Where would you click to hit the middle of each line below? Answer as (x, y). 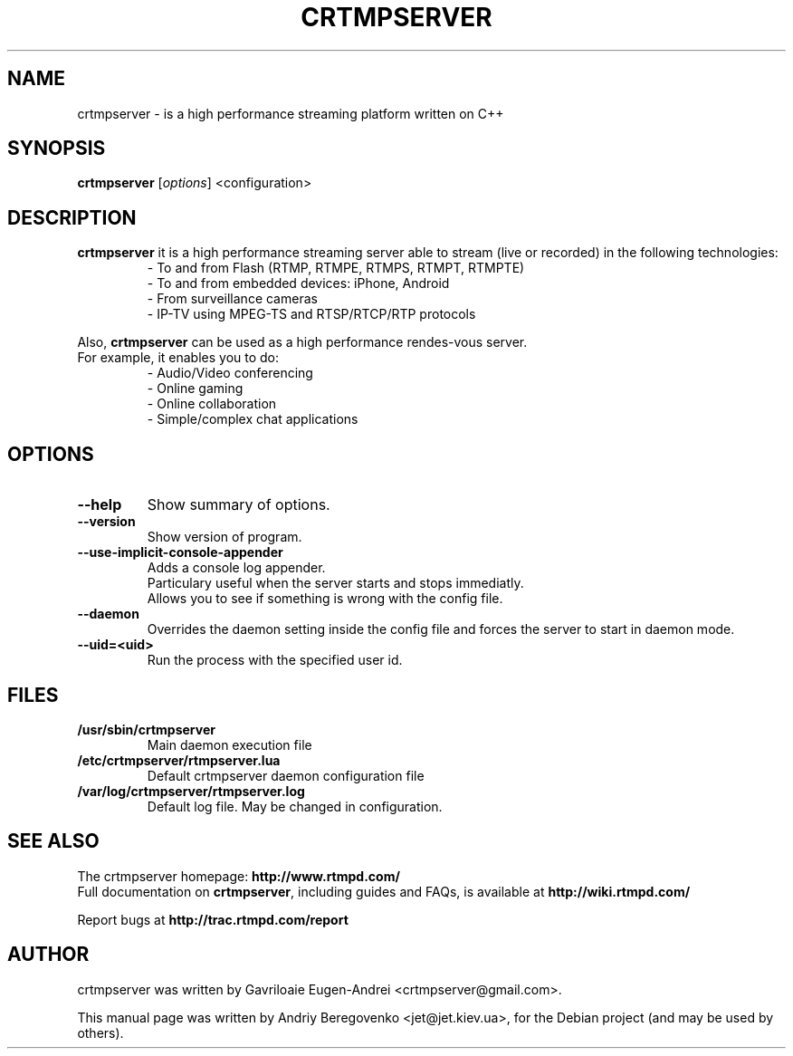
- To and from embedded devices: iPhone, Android (298, 283)
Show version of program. (225, 537)
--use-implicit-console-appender (180, 552)
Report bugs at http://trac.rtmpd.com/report (213, 919)
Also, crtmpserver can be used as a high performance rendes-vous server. (302, 342)
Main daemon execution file (229, 744)
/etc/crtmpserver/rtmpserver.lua (179, 760)
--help (100, 505)
